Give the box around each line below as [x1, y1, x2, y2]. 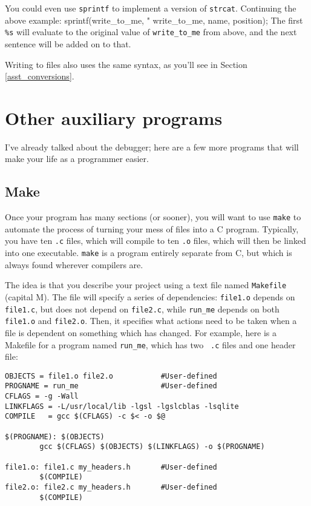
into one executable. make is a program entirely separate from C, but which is [5, 246, 292, 259]
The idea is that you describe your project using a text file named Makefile [5, 278, 287, 291]
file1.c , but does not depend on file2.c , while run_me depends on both [5, 302, 280, 315]
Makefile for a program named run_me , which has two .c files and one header [5, 338, 296, 351]
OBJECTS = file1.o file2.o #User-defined [5, 371, 217, 380]
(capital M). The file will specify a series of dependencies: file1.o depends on [5, 291, 295, 303]
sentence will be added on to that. [5, 37, 131, 50]
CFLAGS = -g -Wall [5, 392, 79, 401]
